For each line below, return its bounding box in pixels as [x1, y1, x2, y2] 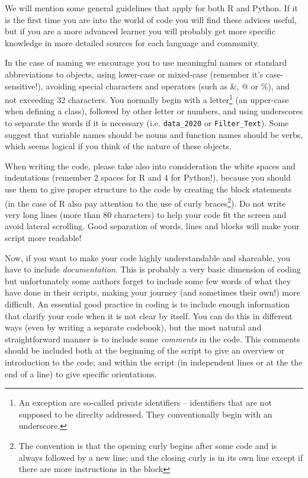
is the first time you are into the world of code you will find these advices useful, [5, 13, 297, 25]
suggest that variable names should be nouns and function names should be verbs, [5, 128, 303, 140]
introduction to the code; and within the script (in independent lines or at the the [5, 356, 303, 368]
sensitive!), [5, 79, 43, 92]
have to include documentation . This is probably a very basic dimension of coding [5, 263, 301, 275]
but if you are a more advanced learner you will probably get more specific [5, 25, 275, 37]
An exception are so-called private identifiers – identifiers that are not [18, 396, 272, 409]
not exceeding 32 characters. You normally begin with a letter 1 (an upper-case [5, 92, 289, 105]
